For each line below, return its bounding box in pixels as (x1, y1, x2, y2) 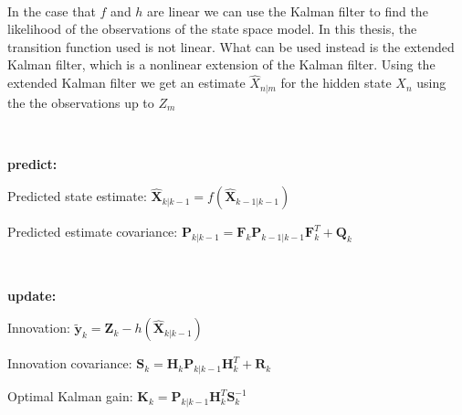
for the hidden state (280, 73, 392, 92)
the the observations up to (7, 92, 154, 112)
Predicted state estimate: (7, 186, 147, 206)
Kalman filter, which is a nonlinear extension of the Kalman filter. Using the (7, 55, 436, 74)
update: (7, 285, 57, 304)
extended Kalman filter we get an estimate (7, 73, 246, 92)
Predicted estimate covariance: (7, 222, 178, 241)
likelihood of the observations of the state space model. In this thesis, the (7, 19, 417, 38)
